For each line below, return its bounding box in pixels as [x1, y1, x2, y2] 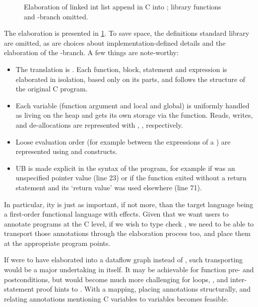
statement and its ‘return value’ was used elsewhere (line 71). [15, 182, 202, 192]
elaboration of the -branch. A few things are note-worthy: [4, 47, 179, 58]
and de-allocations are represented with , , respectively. [15, 119, 183, 130]
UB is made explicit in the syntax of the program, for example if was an [15, 162, 235, 173]
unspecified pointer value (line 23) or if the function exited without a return [15, 172, 247, 183]
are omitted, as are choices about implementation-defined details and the [4, 37, 226, 48]
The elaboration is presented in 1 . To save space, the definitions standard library [4, 28, 250, 38]
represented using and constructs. [15, 146, 118, 156]
